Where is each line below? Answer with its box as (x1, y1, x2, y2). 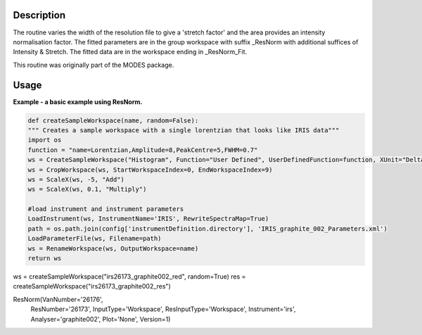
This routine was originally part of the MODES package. (13, 61, 174, 69)
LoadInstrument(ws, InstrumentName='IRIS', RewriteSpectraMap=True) (27, 215, 269, 223)
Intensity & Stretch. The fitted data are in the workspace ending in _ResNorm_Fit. (13, 48, 248, 56)
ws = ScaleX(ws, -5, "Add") (27, 175, 124, 183)
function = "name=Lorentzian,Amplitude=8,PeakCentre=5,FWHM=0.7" (27, 146, 258, 154)
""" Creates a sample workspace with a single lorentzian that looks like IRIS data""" (27, 126, 340, 134)
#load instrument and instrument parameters (27, 205, 184, 213)
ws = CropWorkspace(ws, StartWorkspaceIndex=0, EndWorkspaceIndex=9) (27, 165, 273, 174)
